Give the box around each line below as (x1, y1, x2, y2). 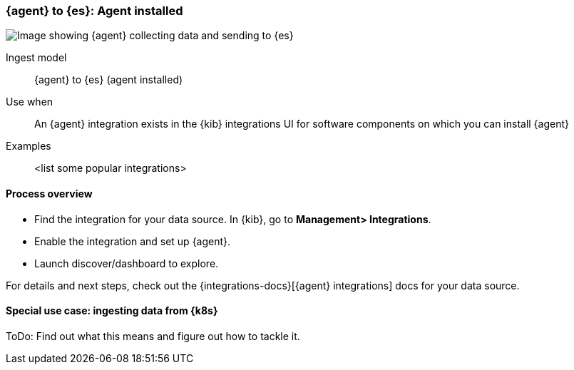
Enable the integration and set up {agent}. (34, 235, 231, 247)
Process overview (6, 187, 93, 200)
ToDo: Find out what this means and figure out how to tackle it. (6, 329, 300, 342)
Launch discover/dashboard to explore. (34, 257, 219, 269)
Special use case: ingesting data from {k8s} (6, 304, 218, 317)
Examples (6, 140, 51, 153)
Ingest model (6, 51, 67, 64)
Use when (6, 96, 53, 108)
